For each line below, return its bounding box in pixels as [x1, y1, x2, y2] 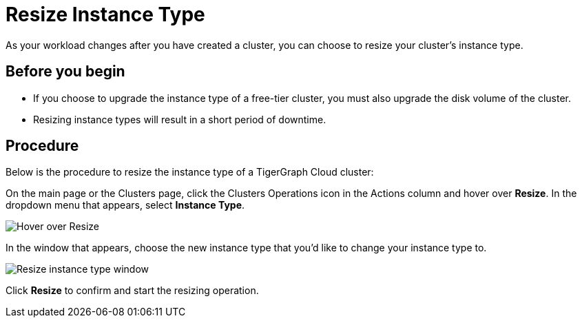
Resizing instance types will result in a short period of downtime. [33, 113, 326, 125]
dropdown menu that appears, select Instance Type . [6, 199, 245, 211]
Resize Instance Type [6, 3, 205, 26]
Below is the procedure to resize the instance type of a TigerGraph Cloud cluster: [6, 166, 374, 178]
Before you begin [6, 63, 125, 81]
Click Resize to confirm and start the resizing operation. [6, 284, 259, 297]
